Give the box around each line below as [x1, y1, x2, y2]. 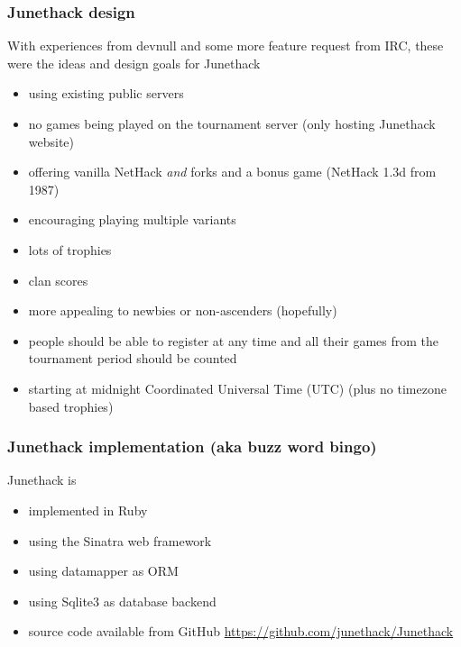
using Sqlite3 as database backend [28, 591, 217, 610]
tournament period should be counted [28, 349, 237, 368]
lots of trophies [28, 240, 112, 259]
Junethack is [7, 470, 77, 489]
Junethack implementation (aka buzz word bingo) [7, 435, 377, 458]
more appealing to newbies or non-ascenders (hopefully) [28, 301, 337, 320]
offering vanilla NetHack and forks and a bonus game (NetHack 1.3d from [28, 162, 437, 181]
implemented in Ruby [28, 500, 148, 519]
